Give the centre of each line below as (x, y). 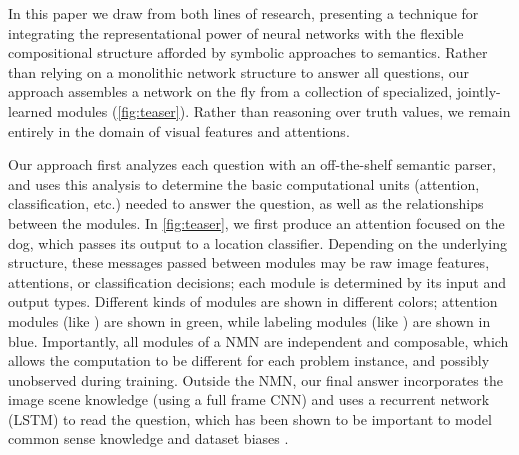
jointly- (478, 91)
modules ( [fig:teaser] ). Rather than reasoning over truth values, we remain (284, 110)
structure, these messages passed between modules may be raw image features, (249, 262)
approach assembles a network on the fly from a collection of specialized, (230, 91)
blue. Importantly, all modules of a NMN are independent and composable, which (258, 340)
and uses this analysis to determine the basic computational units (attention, (244, 183)
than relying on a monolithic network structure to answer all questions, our (239, 71)
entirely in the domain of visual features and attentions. (179, 130)
